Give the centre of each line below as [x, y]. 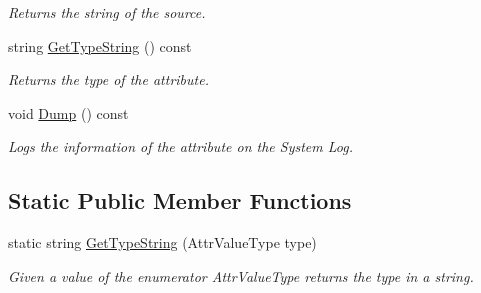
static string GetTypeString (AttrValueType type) [162, 242]
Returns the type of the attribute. [108, 79]
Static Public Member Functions [180, 200]
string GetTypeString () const [100, 45]
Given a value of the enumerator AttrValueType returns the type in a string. [241, 275]
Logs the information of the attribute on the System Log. [180, 146]
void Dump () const [68, 112]
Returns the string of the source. [107, 12]
